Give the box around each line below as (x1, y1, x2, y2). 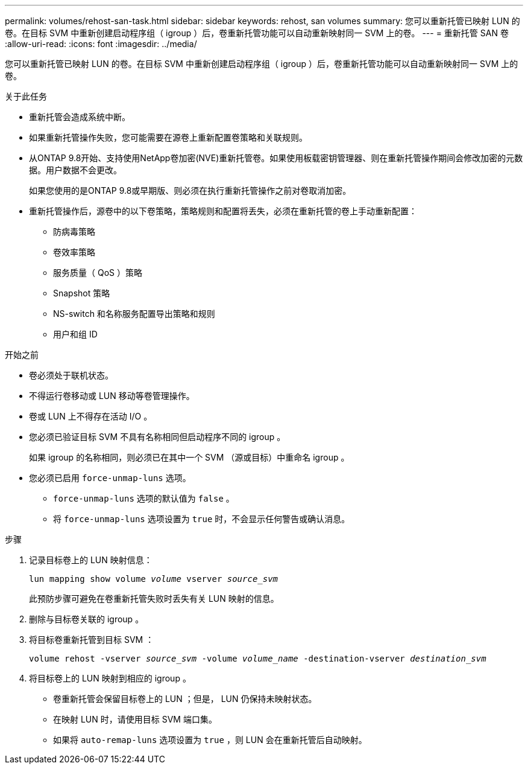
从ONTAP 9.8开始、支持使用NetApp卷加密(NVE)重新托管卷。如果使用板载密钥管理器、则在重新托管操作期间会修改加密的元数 (29, 153, 523, 163)
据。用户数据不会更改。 (29, 165, 122, 175)
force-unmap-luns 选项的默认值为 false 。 (53, 493, 234, 503)
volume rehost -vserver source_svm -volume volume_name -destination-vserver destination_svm (29, 654, 486, 663)
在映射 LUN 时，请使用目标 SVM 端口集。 (53, 714, 217, 724)
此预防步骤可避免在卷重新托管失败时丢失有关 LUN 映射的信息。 (29, 593, 279, 604)
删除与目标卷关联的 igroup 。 (29, 614, 144, 624)
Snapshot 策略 (53, 288, 110, 298)
